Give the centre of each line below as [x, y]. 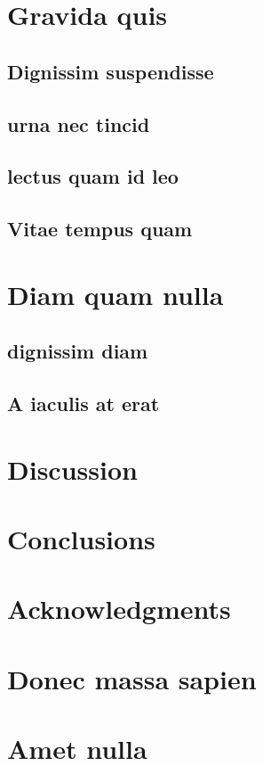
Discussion [72, 469]
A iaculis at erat [84, 404]
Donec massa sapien [132, 678]
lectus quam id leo [93, 176]
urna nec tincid [79, 124]
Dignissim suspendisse [111, 71]
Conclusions [81, 539]
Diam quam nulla [116, 294]
